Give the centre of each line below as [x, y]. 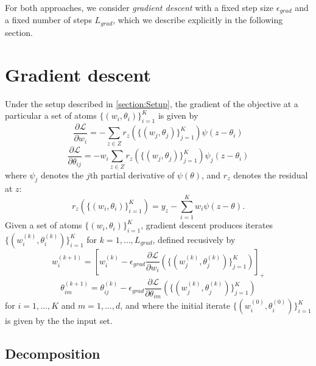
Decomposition [53, 354]
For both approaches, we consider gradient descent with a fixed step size [139, 7]
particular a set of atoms [51, 115]
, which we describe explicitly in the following [198, 20]
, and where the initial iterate [175, 305]
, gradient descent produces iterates [207, 225]
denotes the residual [271, 174]
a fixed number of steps [48, 20]
